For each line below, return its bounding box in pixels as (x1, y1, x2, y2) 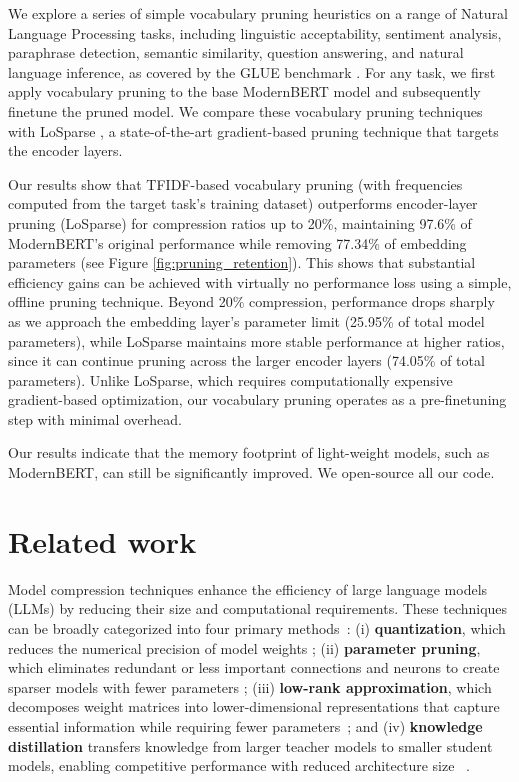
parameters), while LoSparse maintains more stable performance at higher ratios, (8, 330, 505, 351)
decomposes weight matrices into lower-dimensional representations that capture (8, 696, 500, 717)
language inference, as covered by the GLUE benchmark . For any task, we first (8, 61, 496, 82)
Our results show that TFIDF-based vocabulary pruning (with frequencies (8, 173, 463, 194)
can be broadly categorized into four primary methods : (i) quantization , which (8, 617, 506, 638)
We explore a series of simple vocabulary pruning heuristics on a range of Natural (8, 3, 509, 23)
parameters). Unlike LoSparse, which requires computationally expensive (8, 369, 453, 390)
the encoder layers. (8, 140, 123, 161)
